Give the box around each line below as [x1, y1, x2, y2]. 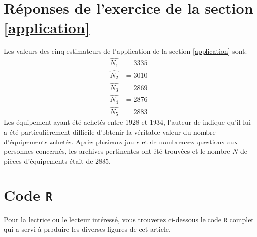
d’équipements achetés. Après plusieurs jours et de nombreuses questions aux [4, 136, 238, 146]
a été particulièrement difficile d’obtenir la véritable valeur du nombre [4, 127, 216, 137]
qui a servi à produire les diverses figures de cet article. [4, 224, 171, 234]
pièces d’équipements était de [4, 155, 93, 166]
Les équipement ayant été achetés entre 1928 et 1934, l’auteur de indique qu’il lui [4, 117, 251, 127]
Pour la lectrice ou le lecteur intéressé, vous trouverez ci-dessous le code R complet [4, 214, 254, 224]
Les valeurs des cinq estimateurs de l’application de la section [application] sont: [4, 46, 247, 56]
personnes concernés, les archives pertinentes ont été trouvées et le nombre [4, 146, 230, 156]
